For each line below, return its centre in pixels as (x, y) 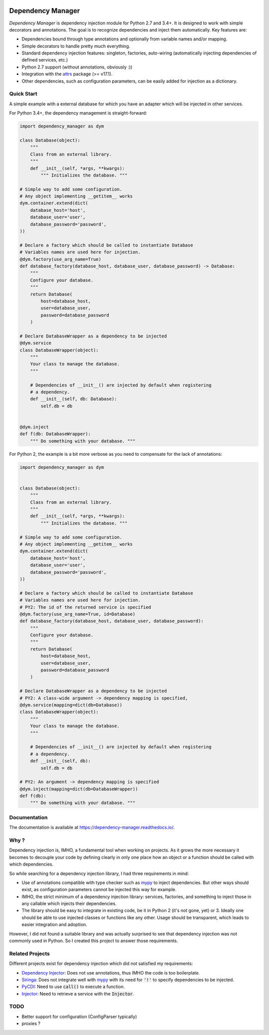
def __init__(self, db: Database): (73, 399)
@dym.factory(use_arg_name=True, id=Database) (77, 614)
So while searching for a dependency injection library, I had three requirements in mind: (99, 873)
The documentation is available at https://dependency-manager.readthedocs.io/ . (92, 828)
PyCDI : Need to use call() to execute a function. (73, 987)
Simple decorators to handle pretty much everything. (76, 46)
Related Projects (29, 954)
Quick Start (23, 94)
